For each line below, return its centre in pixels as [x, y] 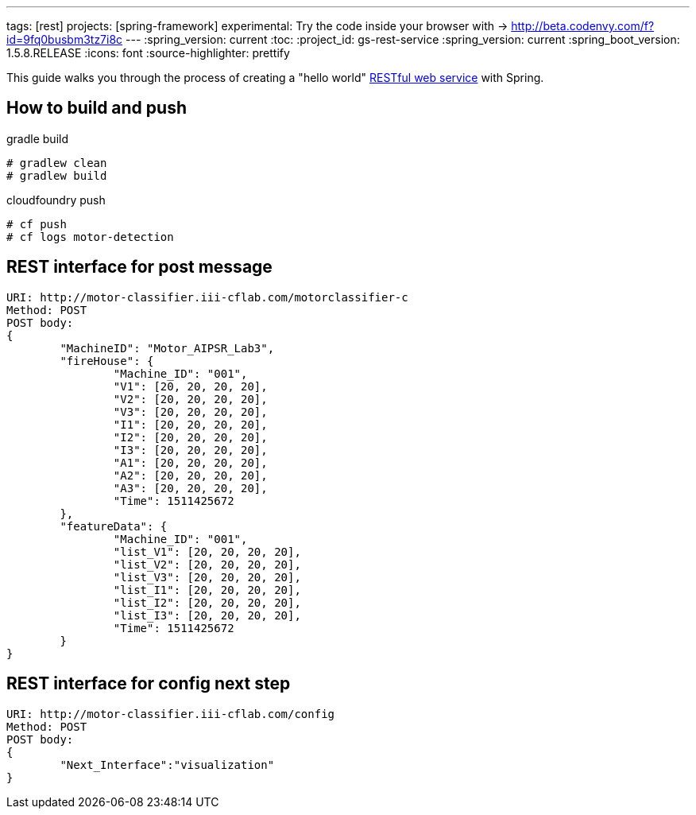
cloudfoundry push [56, 200]
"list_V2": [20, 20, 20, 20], [207, 564]
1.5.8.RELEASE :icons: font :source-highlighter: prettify [148, 53]
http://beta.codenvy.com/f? [583, 26]
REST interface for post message [139, 267]
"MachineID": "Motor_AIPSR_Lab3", [167, 348]
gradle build [37, 138]
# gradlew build [57, 175]
